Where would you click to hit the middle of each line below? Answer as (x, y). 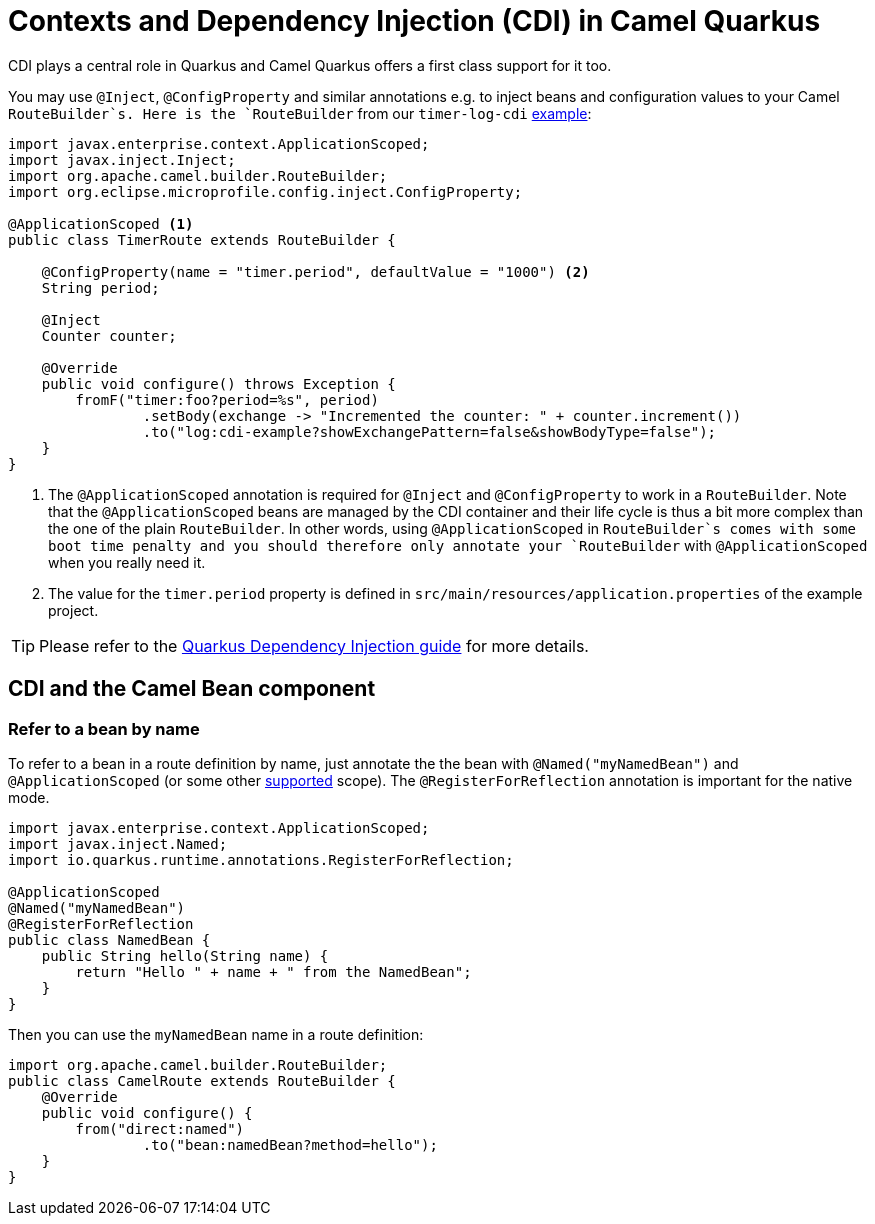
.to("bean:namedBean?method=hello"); (290, 1144)
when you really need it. (127, 562)
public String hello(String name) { (185, 955)
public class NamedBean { (109, 939)
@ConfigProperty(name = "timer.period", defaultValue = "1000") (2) (315, 271)
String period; (100, 287)
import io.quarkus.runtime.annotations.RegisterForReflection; (261, 859)
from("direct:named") (160, 1128)
